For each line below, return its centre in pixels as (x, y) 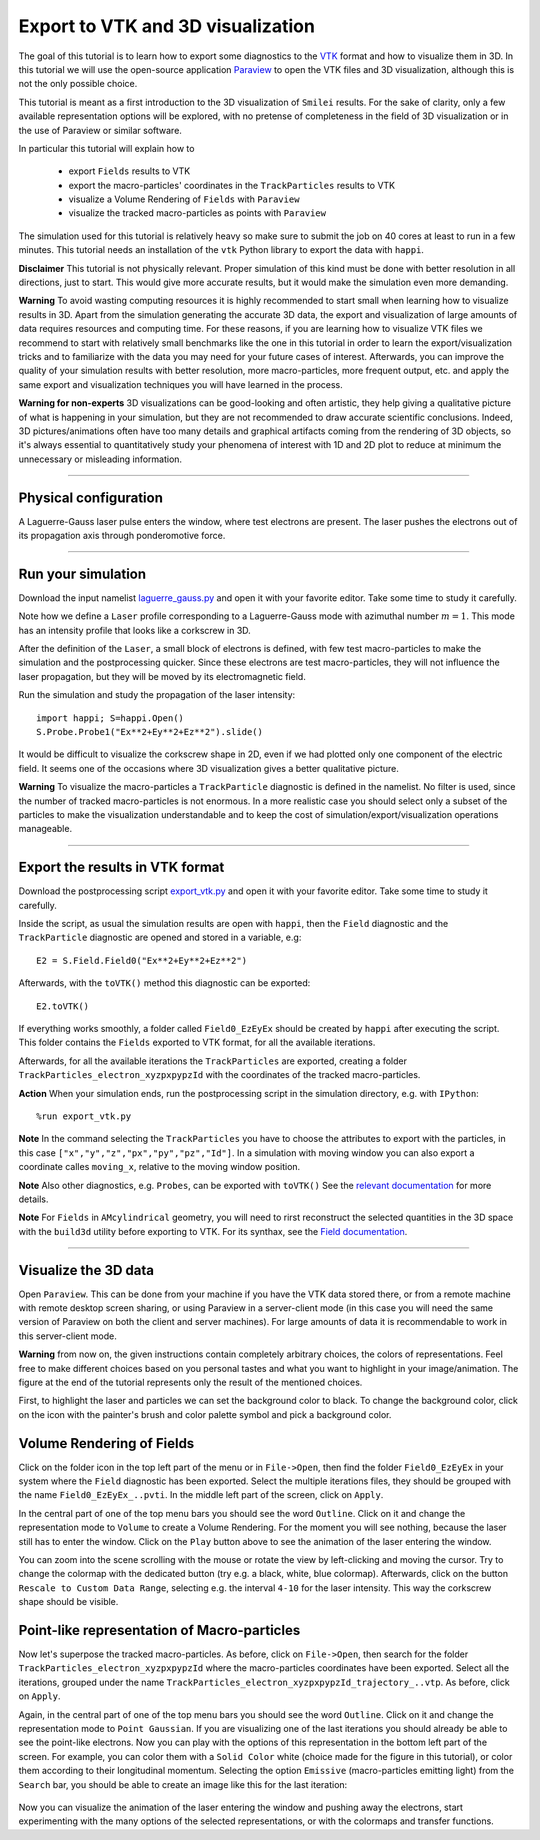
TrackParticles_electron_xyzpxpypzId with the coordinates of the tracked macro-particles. (219, 1075)
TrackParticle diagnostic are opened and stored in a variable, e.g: (160, 937)
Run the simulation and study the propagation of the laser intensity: (157, 695)
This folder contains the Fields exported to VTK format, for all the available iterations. (197, 1042)
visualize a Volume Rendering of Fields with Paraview (184, 199)
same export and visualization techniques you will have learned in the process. (181, 384)
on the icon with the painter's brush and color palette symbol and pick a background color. (205, 1414)
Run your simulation (82, 573)
